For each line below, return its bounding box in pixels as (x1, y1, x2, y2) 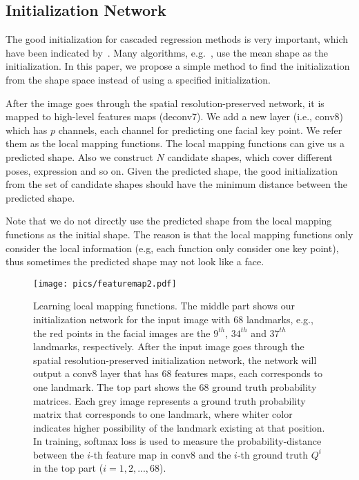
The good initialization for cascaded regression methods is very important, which (6, 32, 349, 46)
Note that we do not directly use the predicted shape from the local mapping (6, 213, 332, 228)
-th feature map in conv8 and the (90, 447, 231, 461)
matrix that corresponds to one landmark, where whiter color (33, 407, 293, 421)
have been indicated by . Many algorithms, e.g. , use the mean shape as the (6, 45, 329, 59)
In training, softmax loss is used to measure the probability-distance (33, 434, 322, 448)
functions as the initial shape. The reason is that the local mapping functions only (6, 227, 353, 241)
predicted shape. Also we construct (6, 149, 153, 164)
